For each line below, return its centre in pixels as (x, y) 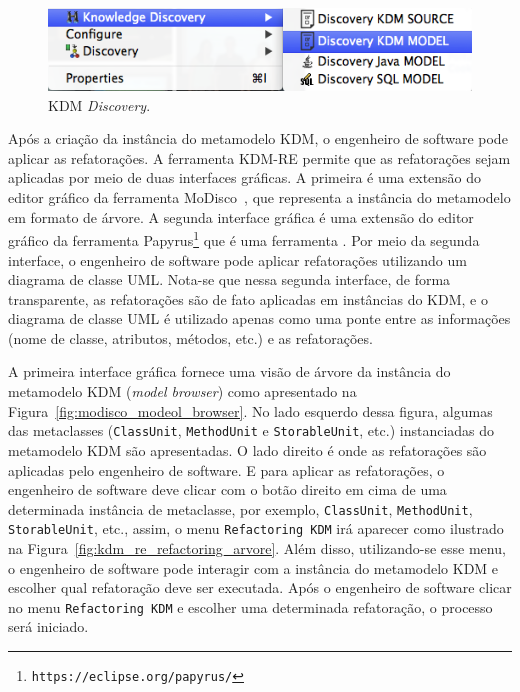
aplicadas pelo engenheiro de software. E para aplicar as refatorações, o (226, 469)
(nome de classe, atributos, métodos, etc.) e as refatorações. (190, 337)
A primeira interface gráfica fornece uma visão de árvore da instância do (229, 371)
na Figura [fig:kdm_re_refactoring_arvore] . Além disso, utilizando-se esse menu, (257, 548)
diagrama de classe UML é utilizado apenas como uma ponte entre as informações (259, 318)
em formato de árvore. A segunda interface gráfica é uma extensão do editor (241, 216)
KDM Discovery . (99, 104)
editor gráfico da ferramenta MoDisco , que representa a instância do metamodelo (259, 197)
